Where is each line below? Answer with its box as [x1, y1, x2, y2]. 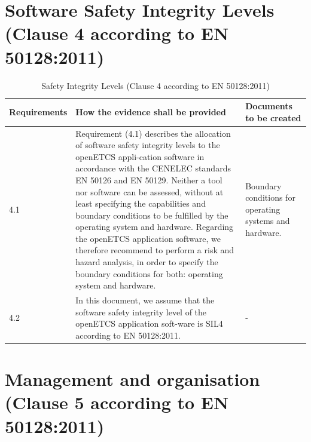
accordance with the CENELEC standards [75, 162, 231, 174]
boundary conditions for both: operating [75, 267, 223, 280]
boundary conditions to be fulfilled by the [75, 208, 228, 221]
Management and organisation [5, 367, 260, 391]
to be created [245, 111, 301, 124]
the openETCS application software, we [75, 232, 221, 244]
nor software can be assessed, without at [75, 185, 224, 198]
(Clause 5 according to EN [5, 390, 229, 415]
